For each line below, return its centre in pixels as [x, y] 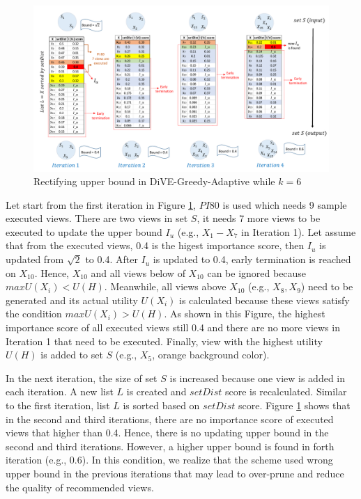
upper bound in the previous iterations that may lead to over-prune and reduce [175, 473]
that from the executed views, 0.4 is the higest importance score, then [155, 245]
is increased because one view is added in [258, 378]
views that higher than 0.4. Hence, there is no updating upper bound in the [167, 433]
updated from [35, 259]
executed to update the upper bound [84, 231]
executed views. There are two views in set [97, 218]
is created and [156, 391]
